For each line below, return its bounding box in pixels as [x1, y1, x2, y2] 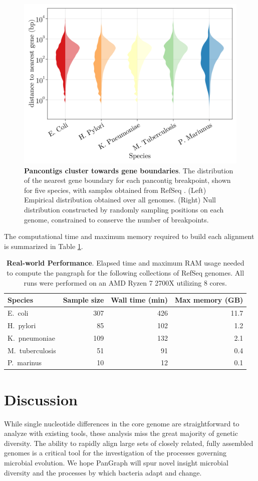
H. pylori [8, 320, 36, 330]
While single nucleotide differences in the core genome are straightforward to [4, 418, 239, 428]
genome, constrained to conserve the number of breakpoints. [24, 214, 209, 224]
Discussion [4, 389, 78, 409]
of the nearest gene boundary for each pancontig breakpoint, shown [24, 175, 231, 185]
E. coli [8, 307, 29, 318]
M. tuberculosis [8, 345, 56, 355]
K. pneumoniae [8, 332, 55, 343]
